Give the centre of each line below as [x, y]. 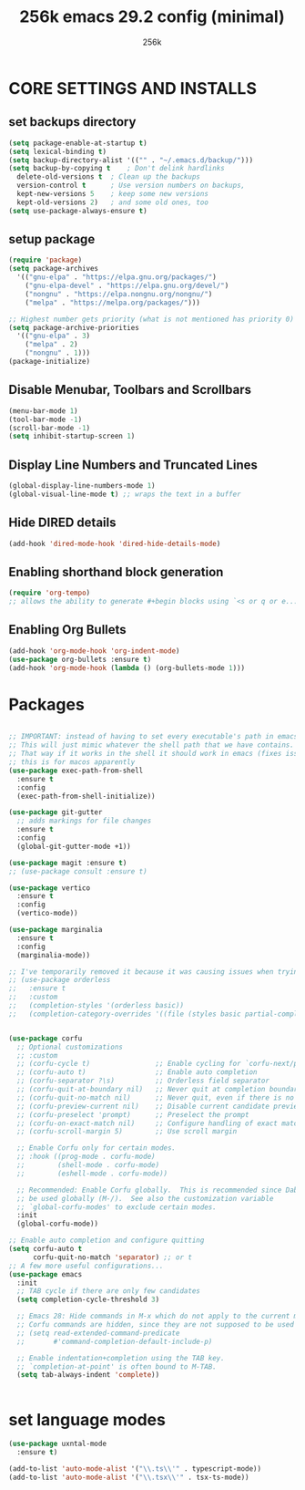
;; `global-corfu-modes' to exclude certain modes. [117, 1207]
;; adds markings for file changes [84, 821]
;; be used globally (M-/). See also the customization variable [145, 1198]
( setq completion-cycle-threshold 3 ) [88, 1300]
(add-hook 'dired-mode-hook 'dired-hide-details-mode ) [115, 543]
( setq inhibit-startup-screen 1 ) [72, 436]
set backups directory [72, 122]
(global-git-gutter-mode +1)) [74, 846]
